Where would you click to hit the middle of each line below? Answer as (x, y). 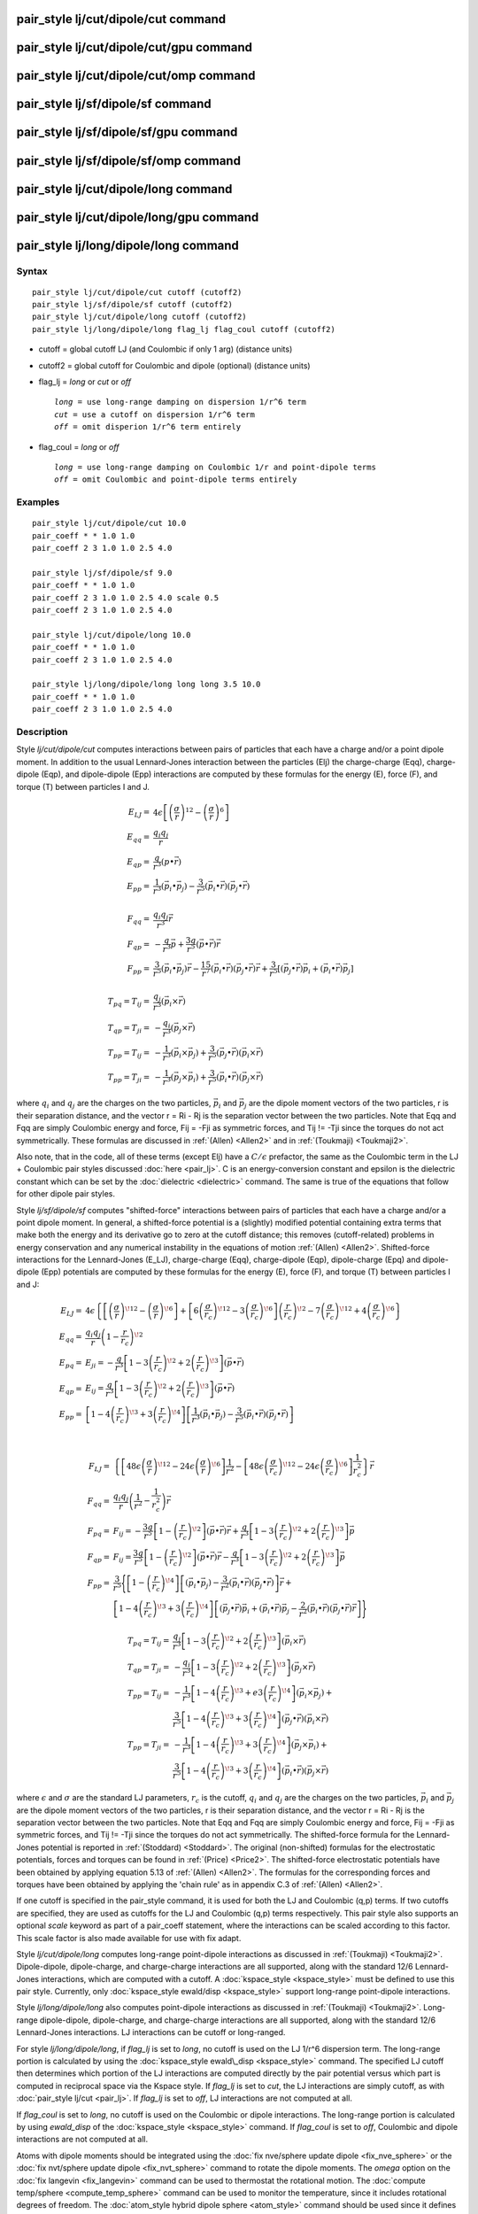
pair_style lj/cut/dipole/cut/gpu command (134, 47)
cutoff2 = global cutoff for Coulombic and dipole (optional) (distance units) (174, 365)
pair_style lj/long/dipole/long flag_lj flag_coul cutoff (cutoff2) (184, 329)
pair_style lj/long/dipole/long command (127, 245)
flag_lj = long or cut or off (85, 382)
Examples (38, 502)
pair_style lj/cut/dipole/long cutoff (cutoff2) (139, 317)
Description (42, 732)
